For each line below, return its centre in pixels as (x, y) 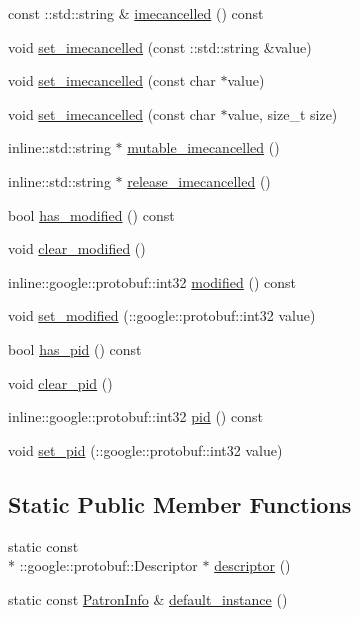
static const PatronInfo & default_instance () (148, 598)
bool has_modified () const (91, 214)
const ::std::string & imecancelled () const (136, 13)
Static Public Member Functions (180, 503)
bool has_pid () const (75, 348)
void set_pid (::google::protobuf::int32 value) (145, 449)
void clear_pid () (60, 382)
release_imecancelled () (199, 180)
